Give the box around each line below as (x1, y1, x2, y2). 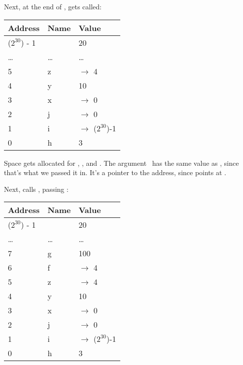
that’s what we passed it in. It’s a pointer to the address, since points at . (4, 167, 226, 178)
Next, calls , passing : (4, 183, 69, 194)
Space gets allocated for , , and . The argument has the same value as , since (4, 157, 239, 168)
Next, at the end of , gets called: (4, 1, 102, 11)
